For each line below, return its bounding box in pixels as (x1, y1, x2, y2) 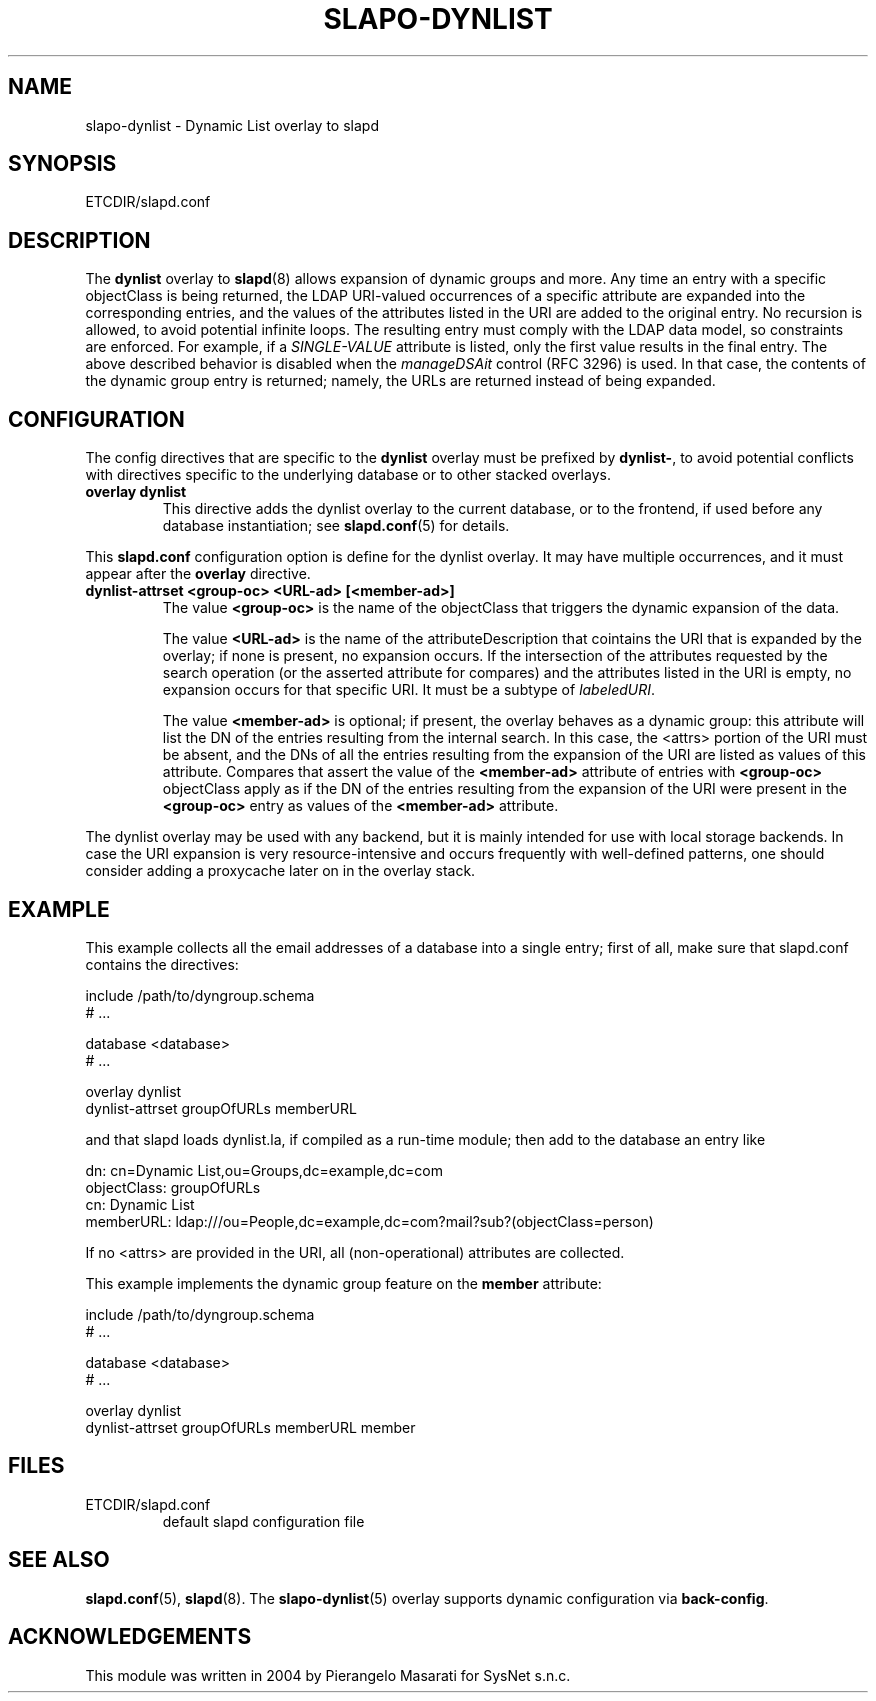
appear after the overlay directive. (85, 565, 311, 583)
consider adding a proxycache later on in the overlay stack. (85, 862, 476, 880)
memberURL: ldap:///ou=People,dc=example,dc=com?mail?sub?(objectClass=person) (85, 1212, 654, 1230)
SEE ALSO (8, 1547, 110, 1573)
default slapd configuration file (162, 1512, 365, 1530)
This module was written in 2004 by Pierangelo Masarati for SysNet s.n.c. (85, 1666, 571, 1684)
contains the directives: (85, 955, 239, 973)
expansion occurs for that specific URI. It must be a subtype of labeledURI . (162, 681, 656, 699)
